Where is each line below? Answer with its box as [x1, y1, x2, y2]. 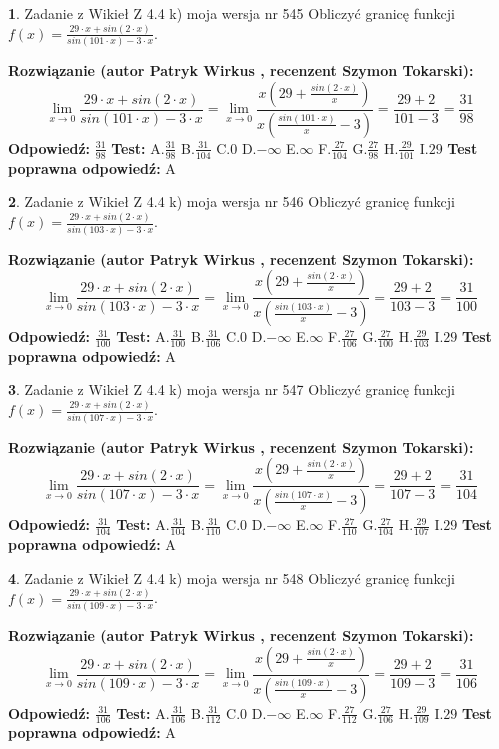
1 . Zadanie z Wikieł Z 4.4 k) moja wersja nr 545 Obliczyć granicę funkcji [8, 3, 455, 23]
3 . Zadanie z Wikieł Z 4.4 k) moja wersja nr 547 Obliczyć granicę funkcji [8, 379, 455, 400]
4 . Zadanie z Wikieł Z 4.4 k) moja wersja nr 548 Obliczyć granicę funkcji [8, 567, 455, 588]
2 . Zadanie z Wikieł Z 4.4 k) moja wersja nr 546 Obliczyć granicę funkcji [8, 191, 455, 212]
